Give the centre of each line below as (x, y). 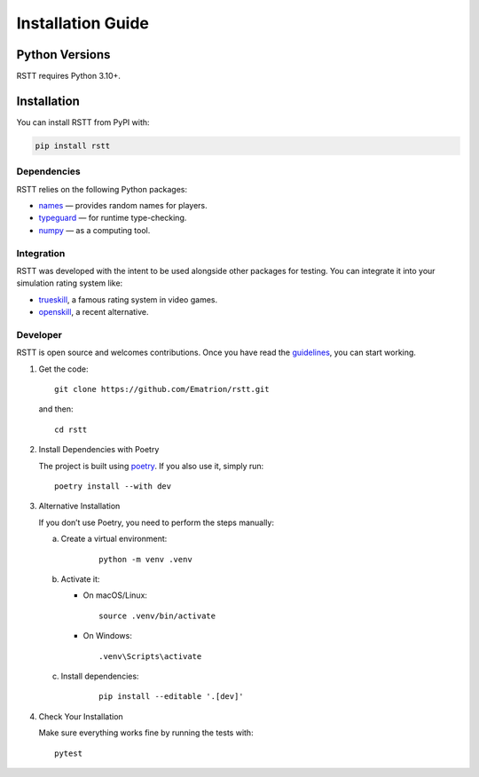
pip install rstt (73, 145)
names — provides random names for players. (123, 206)
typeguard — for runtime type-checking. (113, 218)
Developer (39, 334)
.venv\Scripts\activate (150, 656)
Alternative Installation (79, 506)
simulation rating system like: (70, 283)
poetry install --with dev (113, 487)
